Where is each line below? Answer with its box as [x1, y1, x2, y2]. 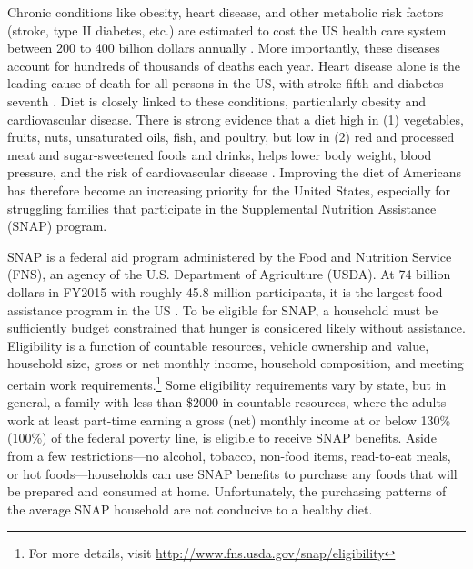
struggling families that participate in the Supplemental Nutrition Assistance [7, 198, 437, 217]
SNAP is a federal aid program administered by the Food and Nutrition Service [7, 246, 452, 265]
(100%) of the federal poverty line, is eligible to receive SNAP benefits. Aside [7, 428, 437, 447]
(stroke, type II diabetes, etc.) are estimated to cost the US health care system [7, 20, 447, 39]
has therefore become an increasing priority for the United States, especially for [7, 180, 451, 199]
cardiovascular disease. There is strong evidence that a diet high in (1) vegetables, [7, 109, 464, 128]
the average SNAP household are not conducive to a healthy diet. [7, 499, 373, 518]
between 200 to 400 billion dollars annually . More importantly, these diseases [7, 38, 440, 57]
